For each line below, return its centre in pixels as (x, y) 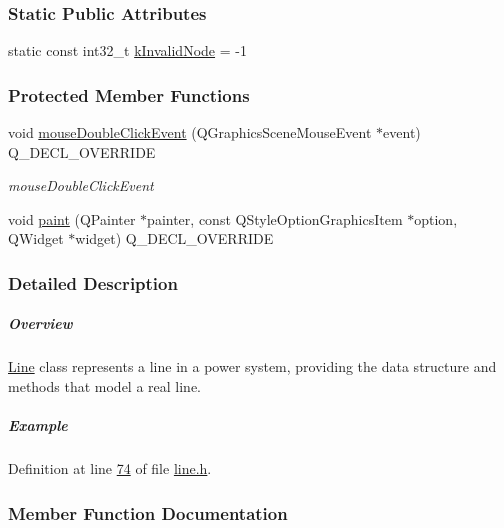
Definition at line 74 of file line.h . (110, 468)
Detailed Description (93, 282)
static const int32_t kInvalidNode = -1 (127, 50)
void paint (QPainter (72, 218)
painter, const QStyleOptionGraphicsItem (275, 218)
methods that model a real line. (105, 386)
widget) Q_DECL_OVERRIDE (174, 238)
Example (38, 425)
